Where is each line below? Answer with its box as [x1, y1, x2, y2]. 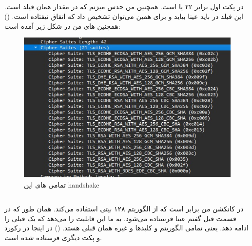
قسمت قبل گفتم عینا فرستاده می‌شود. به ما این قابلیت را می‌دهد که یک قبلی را [4, 213, 236, 223]
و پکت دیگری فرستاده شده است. [4, 232, 102, 242]
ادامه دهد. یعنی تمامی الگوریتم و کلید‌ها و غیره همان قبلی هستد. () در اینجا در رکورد [4, 223, 249, 233]
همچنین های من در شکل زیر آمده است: [4, 20, 120, 31]
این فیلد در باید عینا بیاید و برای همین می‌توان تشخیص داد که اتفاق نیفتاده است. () [4, 11, 243, 21]
